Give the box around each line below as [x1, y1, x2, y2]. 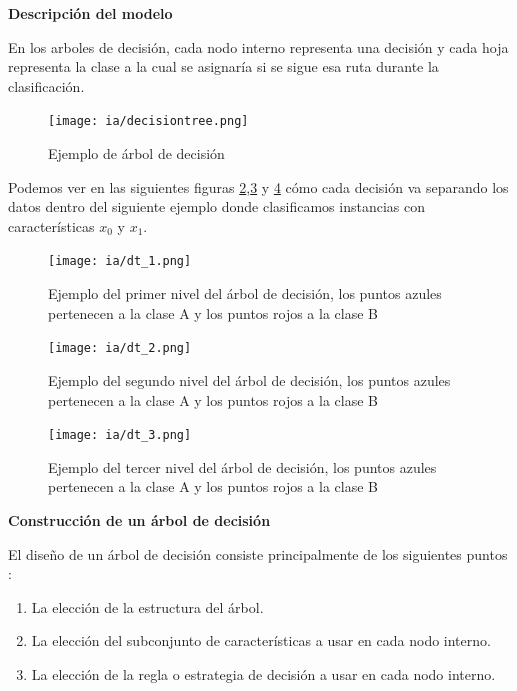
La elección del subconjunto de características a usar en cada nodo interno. [31, 630, 491, 651]
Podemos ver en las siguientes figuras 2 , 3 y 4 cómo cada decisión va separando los [8, 176, 509, 197]
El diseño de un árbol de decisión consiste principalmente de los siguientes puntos [8, 543, 508, 564]
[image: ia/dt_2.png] [48, 341, 192, 356]
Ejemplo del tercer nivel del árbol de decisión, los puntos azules [48, 456, 437, 477]
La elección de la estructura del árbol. [31, 596, 264, 617]
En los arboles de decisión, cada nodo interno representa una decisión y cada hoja [8, 36, 509, 57]
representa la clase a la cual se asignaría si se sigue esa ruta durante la [8, 56, 439, 77]
